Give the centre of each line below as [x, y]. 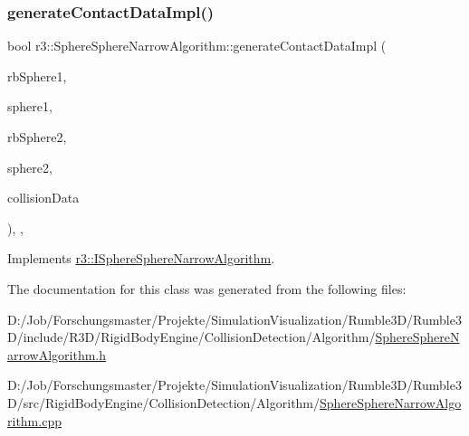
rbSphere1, [37, 76]
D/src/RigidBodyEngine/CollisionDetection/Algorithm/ [164, 402]
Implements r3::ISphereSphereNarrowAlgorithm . [141, 258]
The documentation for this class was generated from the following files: [207, 288]
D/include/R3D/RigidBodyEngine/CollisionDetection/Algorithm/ [191, 337]
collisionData [43, 198]
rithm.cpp [34, 420]
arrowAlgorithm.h [57, 354]
